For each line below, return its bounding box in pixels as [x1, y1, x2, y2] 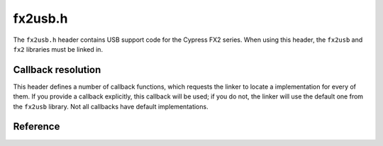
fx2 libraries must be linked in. [13, 45, 103, 53]
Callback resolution [13, 64, 101, 76]
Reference [13, 120, 60, 133]
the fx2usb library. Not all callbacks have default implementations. [13, 102, 209, 111]
